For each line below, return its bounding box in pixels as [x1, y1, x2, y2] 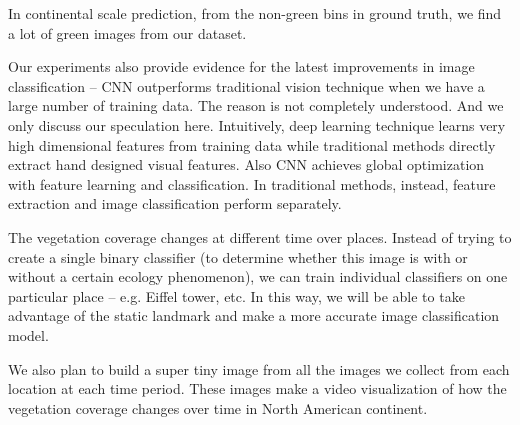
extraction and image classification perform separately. [8, 193, 342, 214]
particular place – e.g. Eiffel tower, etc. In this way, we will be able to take [8, 285, 465, 306]
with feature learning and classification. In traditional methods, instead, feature [8, 173, 496, 194]
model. [8, 324, 49, 345]
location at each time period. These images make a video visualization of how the [8, 378, 507, 399]
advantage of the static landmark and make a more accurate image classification [8, 305, 500, 326]
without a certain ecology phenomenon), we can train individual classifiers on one [8, 266, 508, 287]
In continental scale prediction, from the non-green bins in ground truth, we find [8, 3, 502, 23]
